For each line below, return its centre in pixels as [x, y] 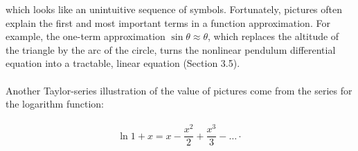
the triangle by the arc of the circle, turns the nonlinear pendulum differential [171, 49]
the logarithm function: [55, 104]
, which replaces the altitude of [274, 36]
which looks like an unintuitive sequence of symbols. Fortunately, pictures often [174, 9]
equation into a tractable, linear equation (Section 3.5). [123, 63]
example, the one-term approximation [86, 36]
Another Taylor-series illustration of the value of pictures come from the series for [179, 90]
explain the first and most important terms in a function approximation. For [168, 22]
